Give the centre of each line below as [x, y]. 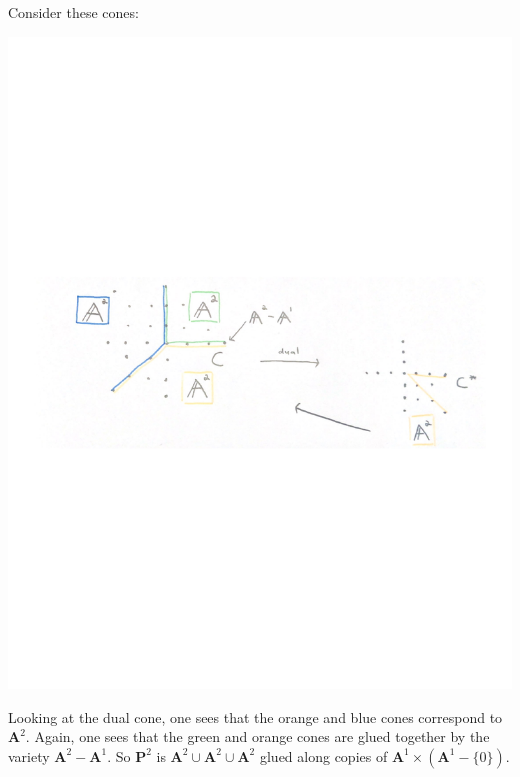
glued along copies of [323, 755]
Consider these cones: [73, 12]
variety [29, 755]
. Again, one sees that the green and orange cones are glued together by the [257, 736]
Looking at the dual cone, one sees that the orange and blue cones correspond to [255, 716]
